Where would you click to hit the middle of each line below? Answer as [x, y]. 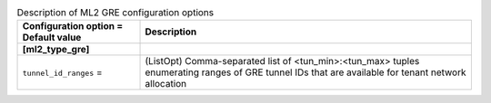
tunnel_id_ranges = [63, 72]
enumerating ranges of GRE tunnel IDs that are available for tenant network [306, 72]
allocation [166, 84]
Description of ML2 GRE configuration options [115, 13]
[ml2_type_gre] [56, 50]
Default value [52, 38]
